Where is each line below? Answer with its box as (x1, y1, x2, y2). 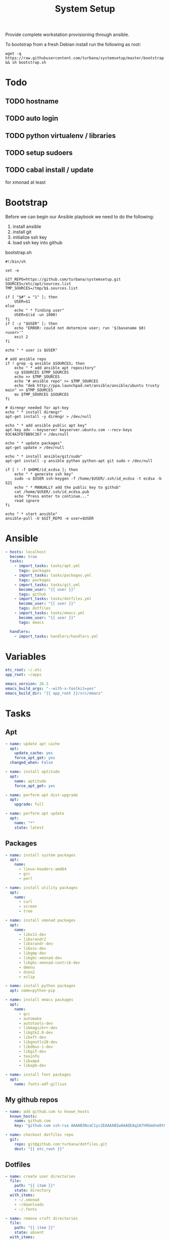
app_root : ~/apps (5, 672, 42, 677)
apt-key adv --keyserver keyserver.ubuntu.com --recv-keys (5, 427, 133, 433)
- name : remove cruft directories (5, 1216, 78, 1221)
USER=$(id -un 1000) (14, 312, 58, 317)
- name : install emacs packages (5, 997, 73, 1002)
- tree (18, 909, 33, 914)
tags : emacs (18, 620, 44, 625)
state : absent (14, 1230, 44, 1235)
